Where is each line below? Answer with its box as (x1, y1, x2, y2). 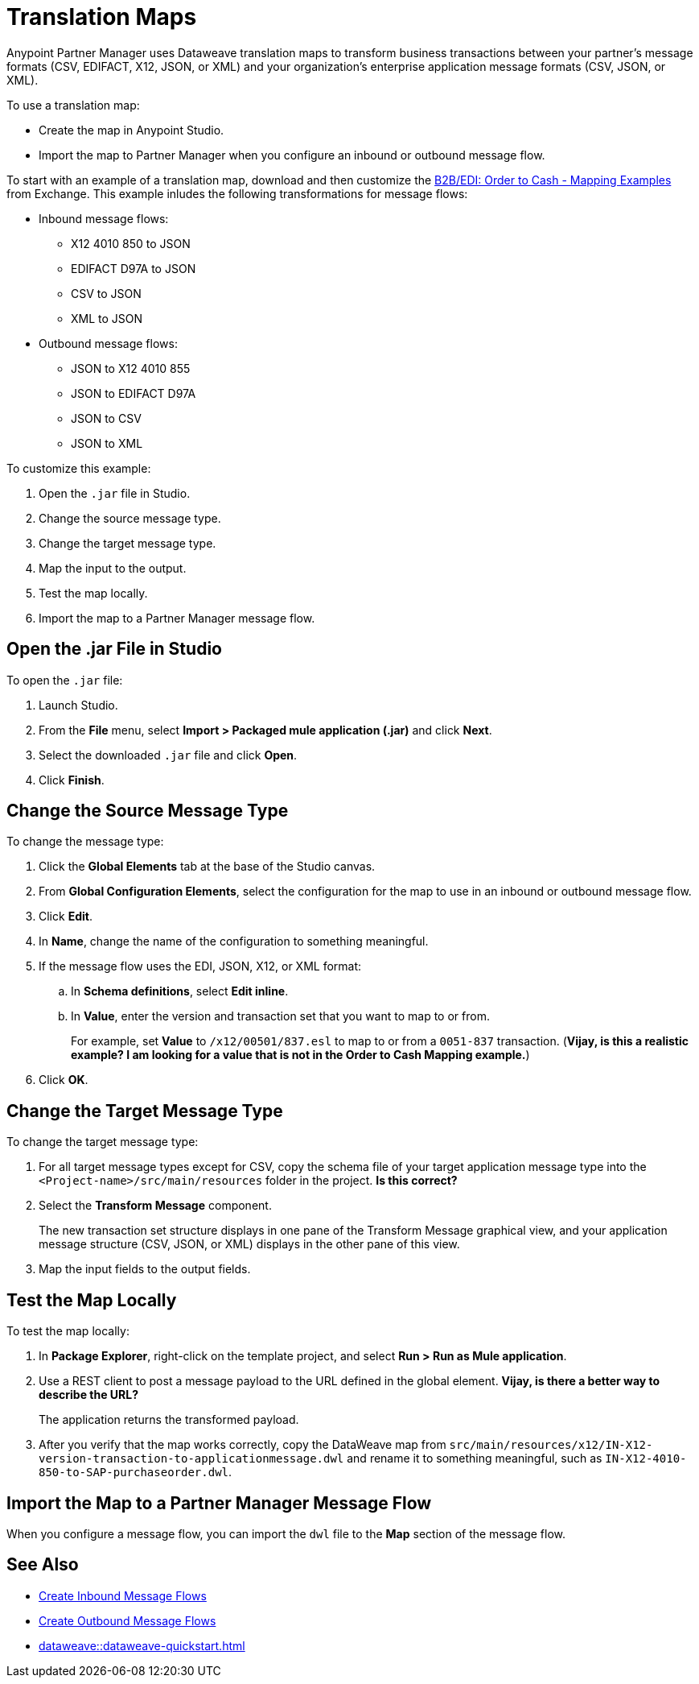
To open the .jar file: (6, 672, 123, 687)
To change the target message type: (6, 1135, 199, 1149)
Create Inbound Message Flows (39, 1588, 207, 1603)
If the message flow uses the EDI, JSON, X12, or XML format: (39, 959, 362, 974)
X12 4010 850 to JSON (71, 236, 191, 250)
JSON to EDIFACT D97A (71, 386, 196, 400)
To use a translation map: (6, 97, 140, 112)
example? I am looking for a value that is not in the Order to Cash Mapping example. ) (71, 1048, 530, 1062)
